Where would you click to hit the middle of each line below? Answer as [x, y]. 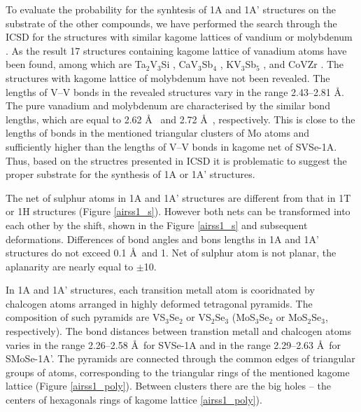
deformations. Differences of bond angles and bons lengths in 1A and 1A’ [162, 239]
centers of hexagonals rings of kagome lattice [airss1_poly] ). [134, 400]
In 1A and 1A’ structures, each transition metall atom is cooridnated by [160, 290]
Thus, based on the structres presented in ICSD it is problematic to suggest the [176, 160]
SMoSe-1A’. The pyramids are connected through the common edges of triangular [180, 358]
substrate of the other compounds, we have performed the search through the [171, 23]
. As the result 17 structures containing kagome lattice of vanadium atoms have [176, 50]
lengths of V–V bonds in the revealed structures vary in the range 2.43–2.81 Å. [175, 91]
